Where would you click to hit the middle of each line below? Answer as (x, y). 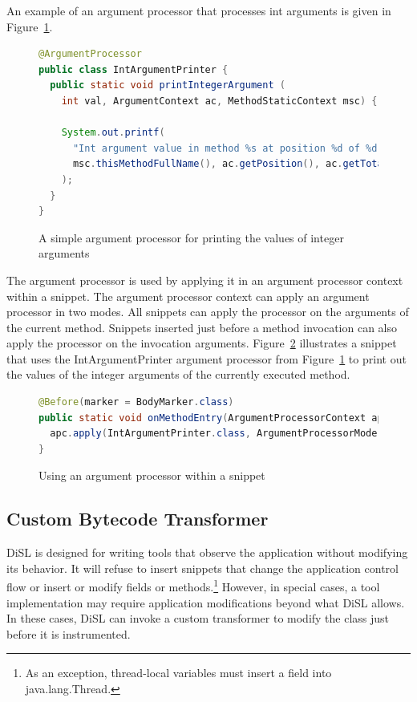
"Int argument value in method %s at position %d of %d (225, 148)
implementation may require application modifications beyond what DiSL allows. (206, 602)
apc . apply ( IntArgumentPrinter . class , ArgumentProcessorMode (214, 434)
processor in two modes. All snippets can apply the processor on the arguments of (208, 312)
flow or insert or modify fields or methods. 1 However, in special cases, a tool (193, 586)
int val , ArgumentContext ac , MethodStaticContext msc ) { (219, 101)
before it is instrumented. (69, 633)
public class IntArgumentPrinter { (134, 69)
